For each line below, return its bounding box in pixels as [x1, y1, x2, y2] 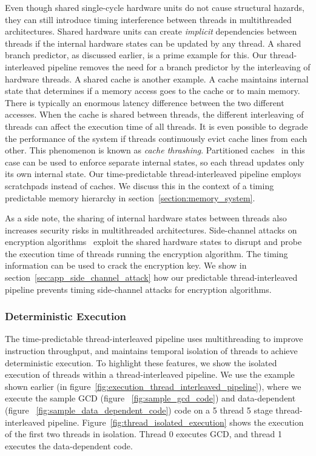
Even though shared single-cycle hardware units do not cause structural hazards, [5, 1, 305, 13]
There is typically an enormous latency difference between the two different [5, 96, 284, 109]
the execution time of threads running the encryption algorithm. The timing [5, 247, 288, 260]
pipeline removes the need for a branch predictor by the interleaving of [47, 60, 311, 73]
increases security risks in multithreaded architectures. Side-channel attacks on [5, 223, 297, 236]
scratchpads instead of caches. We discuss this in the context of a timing [5, 179, 274, 192]
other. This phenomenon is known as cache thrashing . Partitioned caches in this [5, 144, 305, 156]
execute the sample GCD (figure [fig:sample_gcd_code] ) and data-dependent [5, 392, 296, 404]
